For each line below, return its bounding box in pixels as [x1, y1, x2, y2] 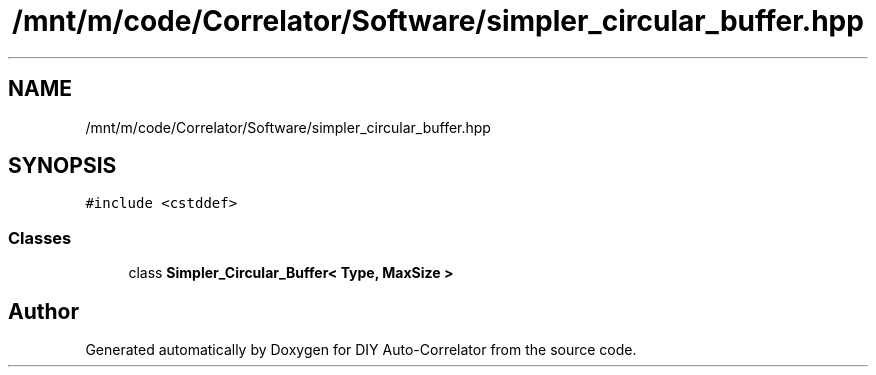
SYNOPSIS [8, 153, 117, 179]
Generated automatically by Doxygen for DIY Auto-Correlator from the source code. [85, 341, 637, 359]
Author [8, 298, 79, 324]
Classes [8, 227, 72, 248]
